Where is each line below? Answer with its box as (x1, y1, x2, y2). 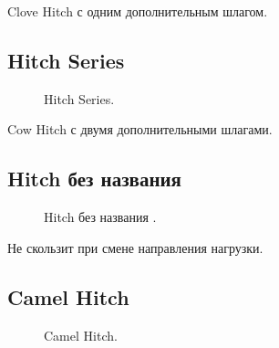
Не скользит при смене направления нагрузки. (7, 237, 263, 257)
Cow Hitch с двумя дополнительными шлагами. (7, 120, 273, 139)
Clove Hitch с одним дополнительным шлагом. (7, 2, 268, 20)
